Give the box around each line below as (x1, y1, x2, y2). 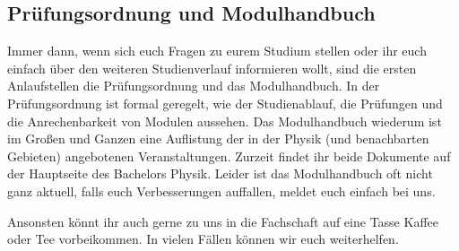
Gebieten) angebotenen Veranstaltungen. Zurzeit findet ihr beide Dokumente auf (7, 146, 451, 165)
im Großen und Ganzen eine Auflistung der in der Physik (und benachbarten (7, 129, 429, 148)
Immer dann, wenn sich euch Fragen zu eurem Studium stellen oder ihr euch (7, 41, 427, 60)
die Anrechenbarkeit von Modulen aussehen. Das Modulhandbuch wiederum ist (7, 111, 442, 130)
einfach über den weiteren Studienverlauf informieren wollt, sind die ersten (7, 58, 417, 77)
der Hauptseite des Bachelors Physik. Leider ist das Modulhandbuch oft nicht (7, 164, 433, 183)
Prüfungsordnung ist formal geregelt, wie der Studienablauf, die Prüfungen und (7, 93, 443, 112)
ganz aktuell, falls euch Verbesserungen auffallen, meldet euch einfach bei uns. (7, 181, 436, 200)
